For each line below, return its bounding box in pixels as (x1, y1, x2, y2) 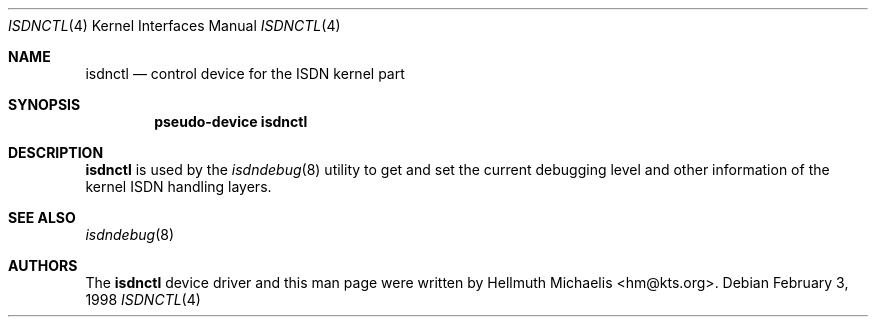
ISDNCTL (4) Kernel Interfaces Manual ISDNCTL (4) (8, 17, 341, 34)
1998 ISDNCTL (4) (85, 291, 201, 308)
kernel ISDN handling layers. (85, 178, 272, 195)
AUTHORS (8, 257, 78, 274)
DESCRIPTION (8, 144, 104, 161)
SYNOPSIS (8, 96, 81, 113)
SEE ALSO (8, 209, 76, 226)
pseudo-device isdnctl (154, 113, 308, 130)
